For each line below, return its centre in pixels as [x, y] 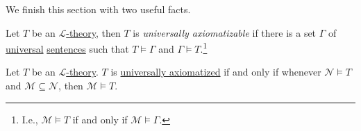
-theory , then [93, 32]
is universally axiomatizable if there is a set [225, 32]
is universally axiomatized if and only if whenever [216, 72]
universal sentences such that [67, 48]
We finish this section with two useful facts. [98, 9]
